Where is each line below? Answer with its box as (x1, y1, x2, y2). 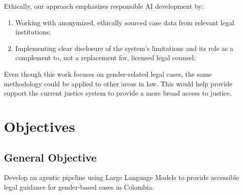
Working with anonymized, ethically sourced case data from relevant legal (15, 17, 234, 27)
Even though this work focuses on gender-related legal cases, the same (4, 68, 212, 79)
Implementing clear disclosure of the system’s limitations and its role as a (15, 43, 234, 53)
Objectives (4, 116, 75, 136)
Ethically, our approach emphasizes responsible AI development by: (4, 1, 204, 11)
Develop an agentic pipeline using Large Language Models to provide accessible (4, 172, 239, 182)
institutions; (15, 27, 51, 37)
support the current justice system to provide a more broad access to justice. (4, 88, 232, 98)
